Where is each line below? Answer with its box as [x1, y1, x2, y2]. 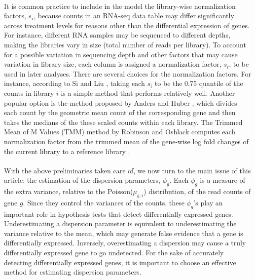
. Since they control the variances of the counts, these [23, 197, 184, 207]
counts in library [4, 87, 54, 98]
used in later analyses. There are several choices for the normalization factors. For [4, 68, 252, 79]
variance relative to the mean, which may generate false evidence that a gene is [4, 228, 243, 238]
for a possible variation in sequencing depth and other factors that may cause [4, 49, 238, 59]
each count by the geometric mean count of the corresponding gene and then [4, 107, 236, 118]
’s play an [193, 197, 223, 207]
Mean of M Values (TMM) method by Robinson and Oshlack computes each [4, 126, 236, 137]
